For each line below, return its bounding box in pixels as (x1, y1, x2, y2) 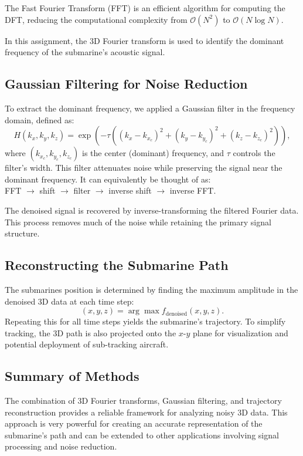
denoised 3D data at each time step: (5, 295, 134, 307)
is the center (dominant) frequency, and (82, 147, 224, 159)
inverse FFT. (169, 184, 216, 197)
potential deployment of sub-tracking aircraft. (5, 338, 169, 350)
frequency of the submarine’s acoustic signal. (5, 46, 165, 58)
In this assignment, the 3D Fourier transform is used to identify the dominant (5, 34, 284, 46)
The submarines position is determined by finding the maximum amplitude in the (5, 283, 298, 295)
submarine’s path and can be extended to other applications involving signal (5, 428, 279, 441)
